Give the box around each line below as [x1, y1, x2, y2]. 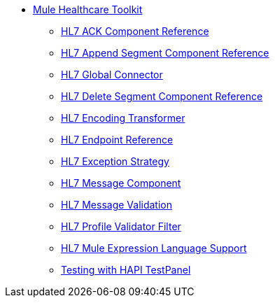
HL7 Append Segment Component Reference [61, 47, 269, 59]
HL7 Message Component [61, 177, 181, 189]
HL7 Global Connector [61, 69, 163, 80]
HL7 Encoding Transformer [61, 112, 185, 124]
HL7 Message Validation [61, 199, 172, 211]
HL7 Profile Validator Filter [61, 220, 181, 232]
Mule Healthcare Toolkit [33, 3, 143, 15]
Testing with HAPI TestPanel [61, 264, 191, 276]
